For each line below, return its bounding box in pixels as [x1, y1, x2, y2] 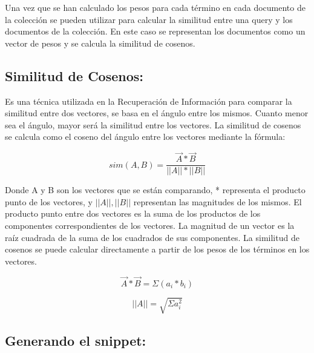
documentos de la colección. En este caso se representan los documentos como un [5, 25, 306, 38]
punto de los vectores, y [5, 195, 93, 208]
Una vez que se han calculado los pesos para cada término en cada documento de [5, 1, 306, 13]
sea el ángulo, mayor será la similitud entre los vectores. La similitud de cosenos [5, 118, 301, 131]
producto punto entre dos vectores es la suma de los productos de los [5, 207, 261, 220]
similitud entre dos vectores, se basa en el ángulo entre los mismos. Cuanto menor [5, 107, 309, 119]
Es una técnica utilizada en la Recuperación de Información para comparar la [5, 94, 292, 107]
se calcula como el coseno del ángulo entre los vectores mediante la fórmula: [5, 130, 286, 143]
